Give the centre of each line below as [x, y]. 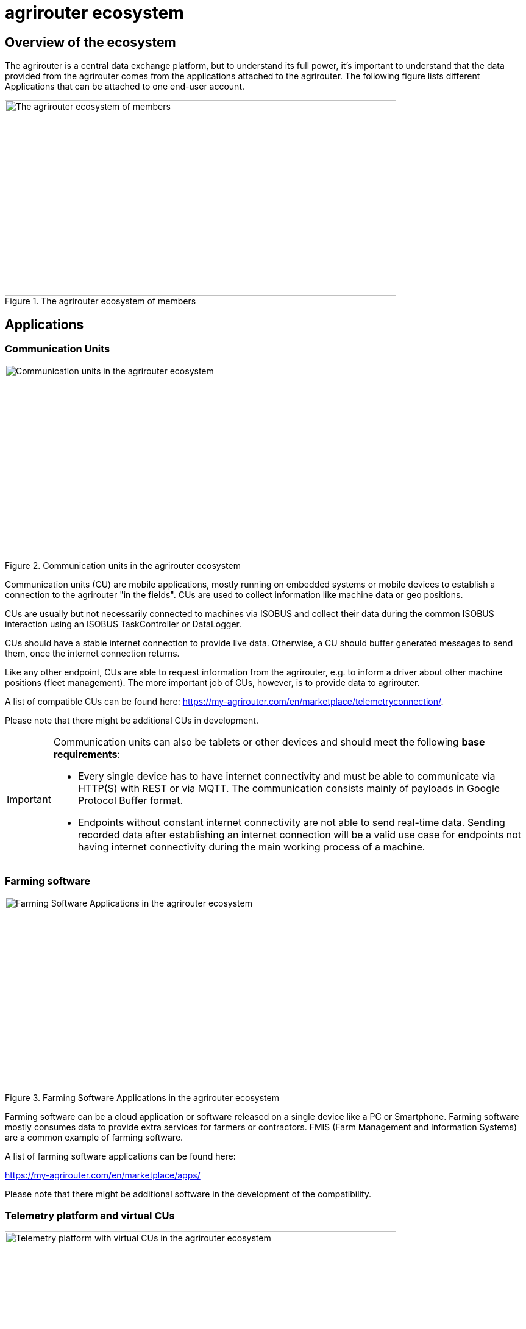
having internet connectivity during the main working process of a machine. [251, 847]
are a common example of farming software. [94, 1138]
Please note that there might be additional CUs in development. [132, 721]
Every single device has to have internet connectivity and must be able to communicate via [286, 776]
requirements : [87, 754]
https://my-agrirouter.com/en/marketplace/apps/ [103, 1175]
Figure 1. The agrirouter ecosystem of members [101, 301]
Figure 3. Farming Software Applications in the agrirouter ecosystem [142, 1098]
